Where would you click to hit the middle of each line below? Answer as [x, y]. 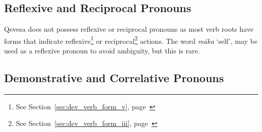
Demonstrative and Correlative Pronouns [114, 78]
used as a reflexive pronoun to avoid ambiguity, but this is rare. [102, 51]
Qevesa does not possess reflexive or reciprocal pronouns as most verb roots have [129, 29]
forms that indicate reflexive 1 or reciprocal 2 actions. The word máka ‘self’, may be [131, 40]
